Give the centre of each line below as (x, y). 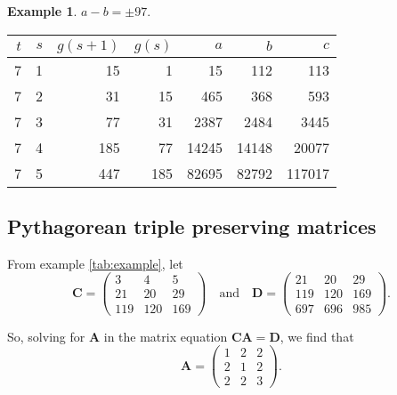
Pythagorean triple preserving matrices (192, 226)
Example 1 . (42, 11)
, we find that (317, 336)
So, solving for (46, 336)
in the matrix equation (166, 336)
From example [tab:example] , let (95, 263)
